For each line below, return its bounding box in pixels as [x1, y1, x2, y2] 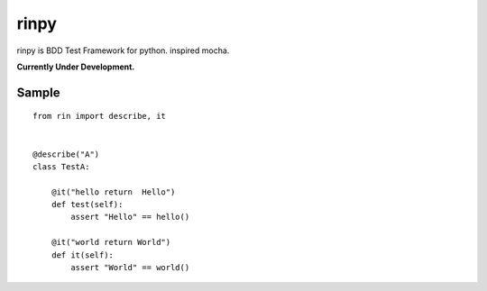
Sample [16, 85, 60, 100]
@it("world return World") [51, 237, 171, 248]
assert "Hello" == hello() [70, 212, 190, 223]
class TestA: [32, 161, 90, 171]
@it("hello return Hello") [51, 186, 176, 197]
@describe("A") [32, 149, 100, 159]
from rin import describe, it [32, 111, 167, 122]
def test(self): [51, 199, 124, 210]
